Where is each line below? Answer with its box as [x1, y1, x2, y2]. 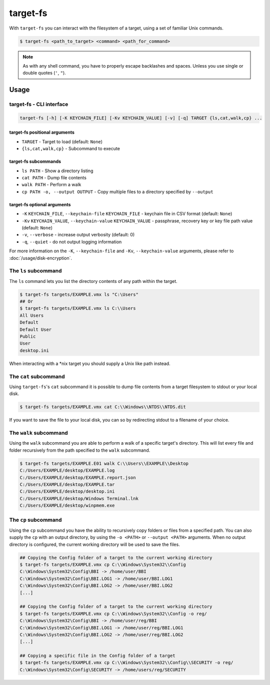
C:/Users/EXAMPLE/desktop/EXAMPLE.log [19, 468, 115, 473]
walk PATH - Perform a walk [21, 182, 81, 188]
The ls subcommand [9, 267, 62, 274]
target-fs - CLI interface [9, 101, 68, 108]
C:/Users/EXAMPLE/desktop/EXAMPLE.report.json [19, 475, 136, 480]
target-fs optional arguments [9, 201, 71, 207]
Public [19, 333, 36, 339]
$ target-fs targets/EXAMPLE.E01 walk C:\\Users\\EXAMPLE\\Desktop [19, 461, 189, 466]
